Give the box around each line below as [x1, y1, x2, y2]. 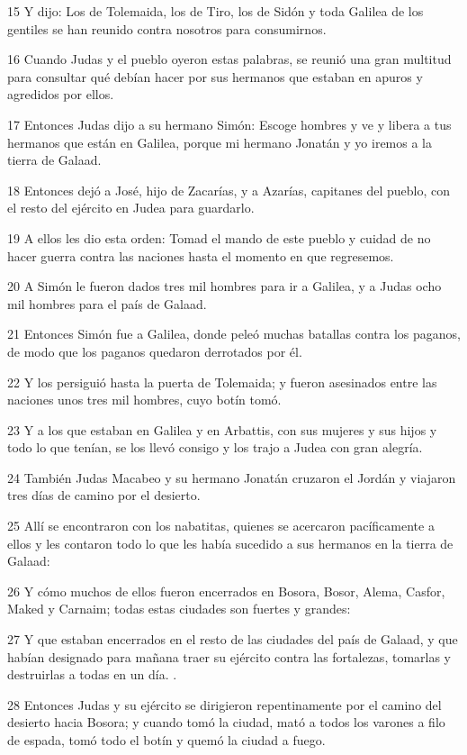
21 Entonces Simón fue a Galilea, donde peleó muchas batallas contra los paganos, [7, 324, 461, 343]
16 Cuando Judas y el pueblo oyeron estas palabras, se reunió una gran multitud [7, 50, 452, 68]
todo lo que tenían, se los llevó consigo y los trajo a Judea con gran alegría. [7, 438, 423, 457]
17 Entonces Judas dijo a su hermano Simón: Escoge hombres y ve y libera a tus [7, 114, 452, 133]
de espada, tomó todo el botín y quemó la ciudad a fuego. [7, 731, 326, 749]
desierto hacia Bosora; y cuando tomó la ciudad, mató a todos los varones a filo [7, 713, 445, 732]
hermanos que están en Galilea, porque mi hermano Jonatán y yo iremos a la [7, 132, 432, 151]
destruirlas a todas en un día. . [7, 665, 177, 684]
